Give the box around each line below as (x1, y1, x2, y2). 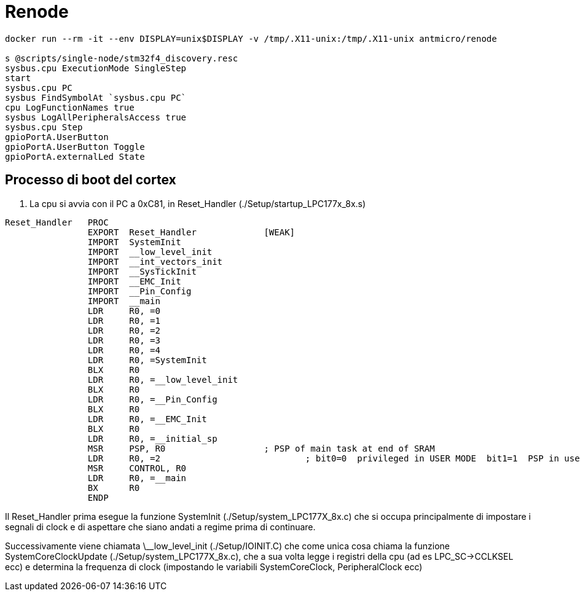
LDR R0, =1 (87, 315, 160, 326)
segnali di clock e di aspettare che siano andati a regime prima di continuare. (5, 521, 316, 532)
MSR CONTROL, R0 (87, 463, 187, 473)
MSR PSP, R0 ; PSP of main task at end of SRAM (87, 443, 435, 453)
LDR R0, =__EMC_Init (87, 414, 207, 424)
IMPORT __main (87, 296, 160, 306)
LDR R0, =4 (87, 345, 160, 355)
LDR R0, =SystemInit (87, 355, 207, 365)
